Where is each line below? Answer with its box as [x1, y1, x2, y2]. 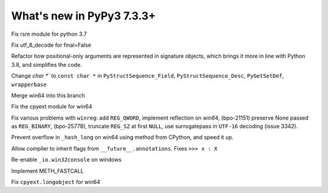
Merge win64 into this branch [11, 92, 85, 99]
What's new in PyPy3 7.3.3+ [11, 9, 156, 22]
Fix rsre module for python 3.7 [11, 30, 87, 38]
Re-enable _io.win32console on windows [11, 156, 121, 163]
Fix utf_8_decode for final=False [11, 41, 91, 49]
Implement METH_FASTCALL [11, 167, 84, 174]
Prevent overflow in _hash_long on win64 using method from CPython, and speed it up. [11, 134, 234, 141]
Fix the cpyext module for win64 [11, 103, 92, 110]
